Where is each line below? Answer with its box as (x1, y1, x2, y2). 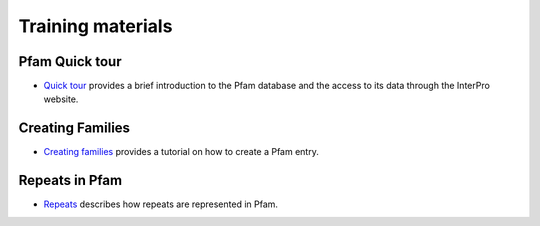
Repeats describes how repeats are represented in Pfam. (43, 198, 279, 210)
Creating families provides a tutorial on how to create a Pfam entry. (43, 146, 319, 158)
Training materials (18, 15, 173, 37)
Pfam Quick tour (18, 53, 122, 70)
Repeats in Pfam (18, 172, 123, 189)
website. (43, 93, 79, 105)
